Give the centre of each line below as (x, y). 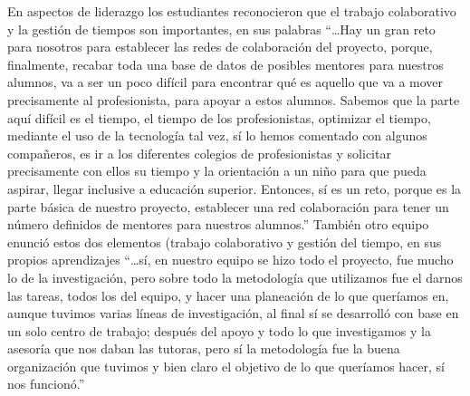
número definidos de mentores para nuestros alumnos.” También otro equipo (218, 224)
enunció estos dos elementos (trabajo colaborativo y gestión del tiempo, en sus (225, 241)
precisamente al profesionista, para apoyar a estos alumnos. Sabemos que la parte (234, 99)
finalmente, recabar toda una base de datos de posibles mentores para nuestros (225, 64)
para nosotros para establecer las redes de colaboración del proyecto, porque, (220, 47)
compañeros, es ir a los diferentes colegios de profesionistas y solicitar (199, 153)
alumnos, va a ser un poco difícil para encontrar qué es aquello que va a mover (225, 82)
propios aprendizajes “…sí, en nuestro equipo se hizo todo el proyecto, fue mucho (230, 260)
